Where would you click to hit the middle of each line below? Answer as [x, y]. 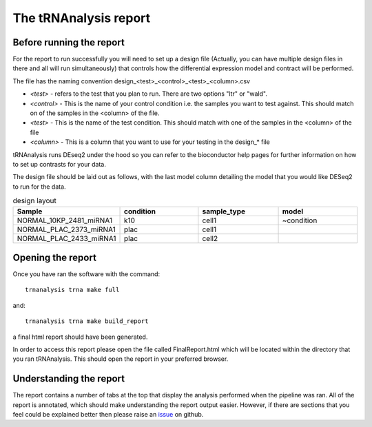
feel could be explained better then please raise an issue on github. [108, 415]
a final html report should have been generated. [80, 337]
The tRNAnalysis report [82, 18]
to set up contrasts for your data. [59, 164]
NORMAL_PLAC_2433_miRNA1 [66, 238]
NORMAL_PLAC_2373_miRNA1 [66, 229]
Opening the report [54, 257]
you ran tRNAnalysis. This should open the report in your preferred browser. [121, 359]
